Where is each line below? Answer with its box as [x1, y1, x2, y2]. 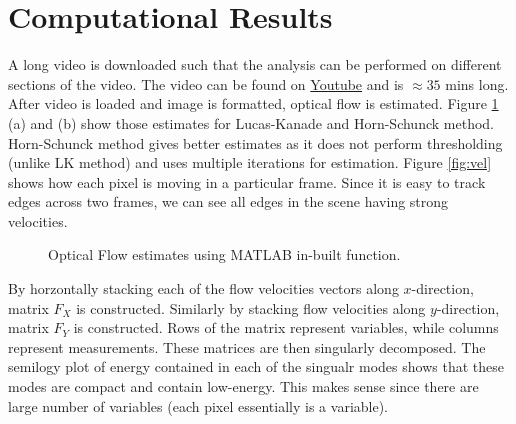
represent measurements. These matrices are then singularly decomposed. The [8, 336, 486, 357]
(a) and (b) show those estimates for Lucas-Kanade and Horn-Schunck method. [8, 112, 494, 133]
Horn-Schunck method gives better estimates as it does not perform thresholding [8, 132, 503, 153]
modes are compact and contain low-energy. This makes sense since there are [8, 376, 479, 397]
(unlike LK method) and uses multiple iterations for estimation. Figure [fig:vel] [8, 152, 492, 173]
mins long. [445, 73, 509, 94]
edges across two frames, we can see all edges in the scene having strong [8, 191, 449, 212]
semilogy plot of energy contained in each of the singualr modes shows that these [8, 356, 504, 377]
